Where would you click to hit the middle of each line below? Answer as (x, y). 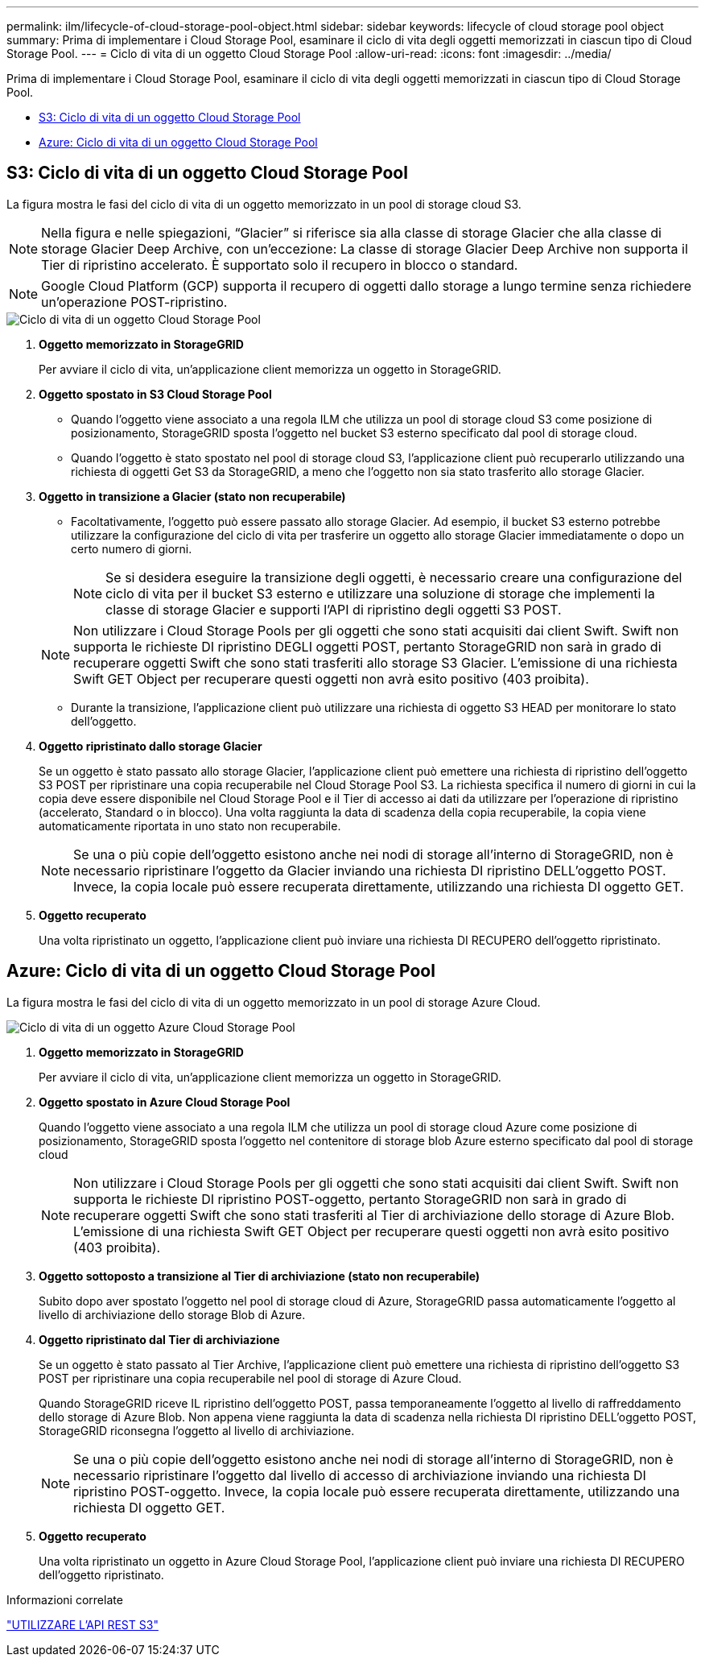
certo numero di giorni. (132, 548)
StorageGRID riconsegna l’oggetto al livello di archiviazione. (197, 1430)
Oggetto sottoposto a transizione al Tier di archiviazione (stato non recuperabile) (260, 1276)
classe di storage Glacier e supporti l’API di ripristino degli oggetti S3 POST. (334, 609)
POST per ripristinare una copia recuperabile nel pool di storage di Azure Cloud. (250, 1378)
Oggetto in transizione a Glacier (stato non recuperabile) (192, 496)
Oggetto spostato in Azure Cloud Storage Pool (165, 1102)
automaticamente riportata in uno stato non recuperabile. (190, 825)
